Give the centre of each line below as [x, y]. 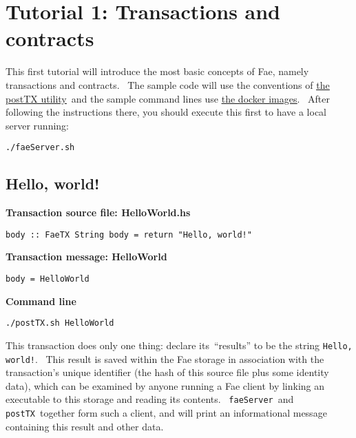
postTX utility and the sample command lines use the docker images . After [168, 98]
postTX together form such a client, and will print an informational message [166, 413]
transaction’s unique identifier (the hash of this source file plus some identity [167, 372]
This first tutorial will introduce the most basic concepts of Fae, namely [157, 71]
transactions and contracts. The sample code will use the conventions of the [168, 84]
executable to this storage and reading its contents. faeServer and [150, 399]
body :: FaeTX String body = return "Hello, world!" [129, 234]
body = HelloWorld [48, 279]
